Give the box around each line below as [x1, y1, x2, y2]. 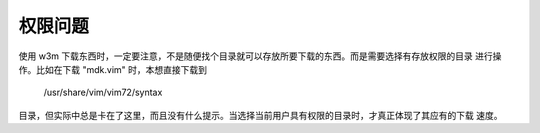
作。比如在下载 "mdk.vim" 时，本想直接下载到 [18, 63, 207, 75]
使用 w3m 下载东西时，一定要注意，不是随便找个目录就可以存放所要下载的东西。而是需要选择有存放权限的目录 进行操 [18, 50, 502, 62]
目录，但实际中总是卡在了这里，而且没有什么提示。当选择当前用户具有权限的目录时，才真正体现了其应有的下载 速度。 [18, 109, 503, 121]
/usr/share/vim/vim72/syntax [43, 86, 163, 99]
